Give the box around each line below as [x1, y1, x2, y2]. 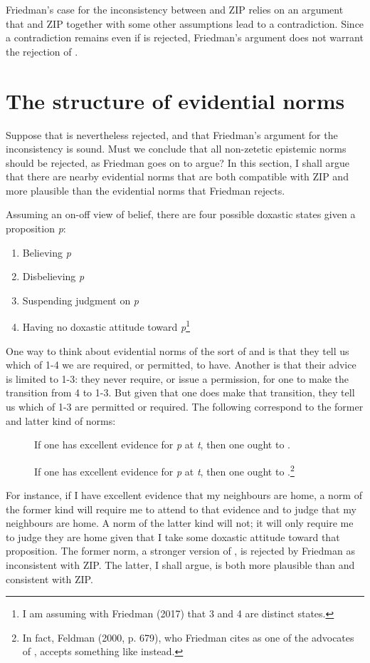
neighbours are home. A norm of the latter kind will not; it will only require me [6, 515, 354, 530]
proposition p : [6, 221, 66, 236]
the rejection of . [6, 43, 78, 58]
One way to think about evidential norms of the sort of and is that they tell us [6, 343, 349, 358]
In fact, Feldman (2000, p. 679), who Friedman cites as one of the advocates [22, 629, 354, 644]
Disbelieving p [22, 269, 85, 284]
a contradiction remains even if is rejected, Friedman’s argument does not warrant [6, 30, 364, 45]
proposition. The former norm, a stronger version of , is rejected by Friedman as [6, 543, 355, 558]
